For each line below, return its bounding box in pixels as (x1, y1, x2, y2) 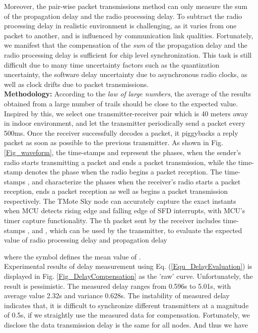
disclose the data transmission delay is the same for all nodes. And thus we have (4, 320, 248, 330)
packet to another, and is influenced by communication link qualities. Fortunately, (4, 30, 254, 40)
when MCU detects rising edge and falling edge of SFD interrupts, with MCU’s (4, 205, 245, 216)
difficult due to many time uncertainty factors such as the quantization (4, 59, 219, 70)
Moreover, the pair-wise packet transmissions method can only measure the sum (4, 1, 248, 11)
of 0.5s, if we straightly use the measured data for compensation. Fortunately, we (4, 310, 250, 320)
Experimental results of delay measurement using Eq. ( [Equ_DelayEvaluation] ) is (4, 261, 253, 271)
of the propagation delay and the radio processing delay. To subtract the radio (4, 10, 242, 21)
